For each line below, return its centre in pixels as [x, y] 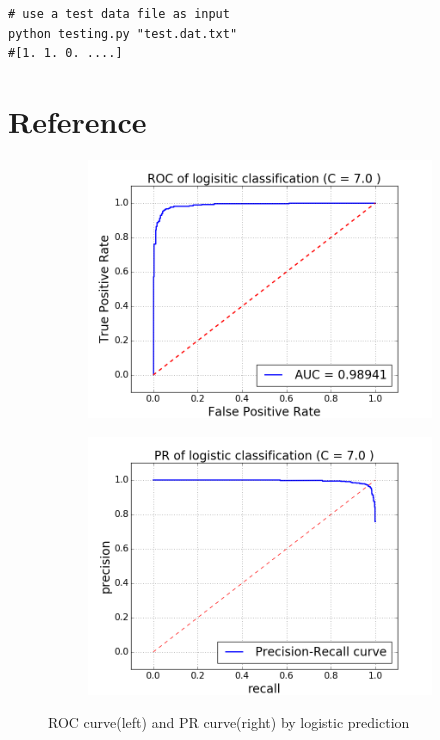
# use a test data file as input [119, 14]
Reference [77, 120]
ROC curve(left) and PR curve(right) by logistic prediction [229, 722]
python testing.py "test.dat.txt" [123, 33]
